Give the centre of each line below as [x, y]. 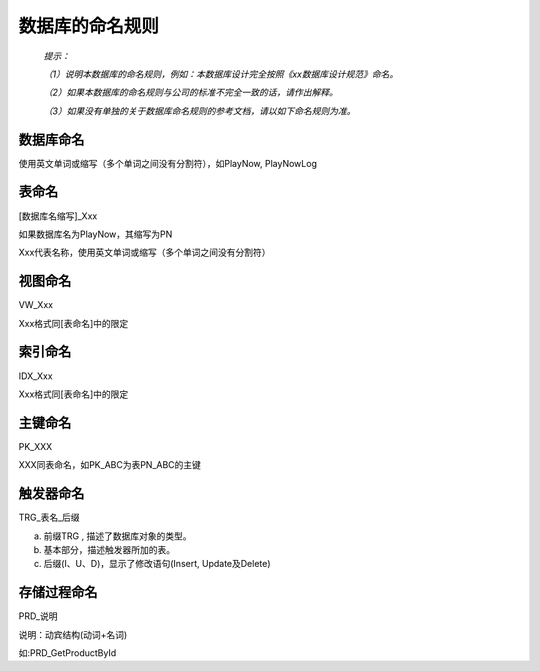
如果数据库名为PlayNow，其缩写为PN [95, 234]
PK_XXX [35, 446]
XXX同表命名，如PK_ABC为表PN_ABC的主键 [110, 465]
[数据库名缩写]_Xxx [58, 216]
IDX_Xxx [36, 376]
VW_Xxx [36, 305]
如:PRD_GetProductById [67, 652]
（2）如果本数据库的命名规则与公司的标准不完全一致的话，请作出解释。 [191, 92]
